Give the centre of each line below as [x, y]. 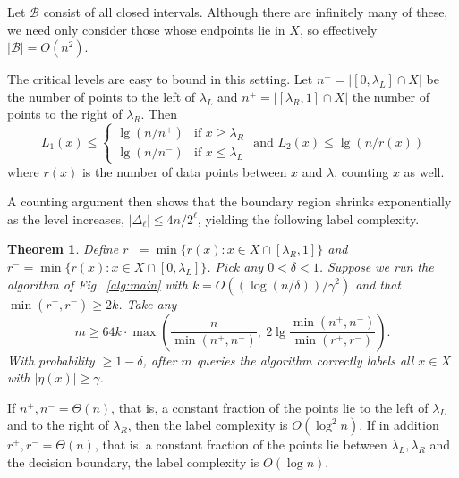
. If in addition [399, 425]
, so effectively [338, 29]
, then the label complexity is [208, 425]
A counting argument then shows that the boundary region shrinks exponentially [229, 201]
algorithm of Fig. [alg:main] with [98, 284]
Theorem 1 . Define [63, 249]
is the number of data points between [184, 171]
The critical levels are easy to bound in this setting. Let [160, 79]
